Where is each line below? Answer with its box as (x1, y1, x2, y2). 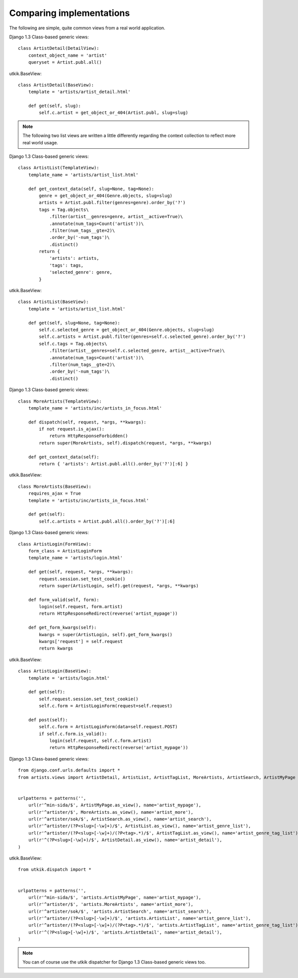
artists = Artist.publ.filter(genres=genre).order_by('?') (39, 200, 186, 206)
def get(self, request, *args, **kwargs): (28, 569, 134, 575)
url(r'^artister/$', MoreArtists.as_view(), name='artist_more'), (28, 809, 194, 815)
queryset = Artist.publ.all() (28, 60, 102, 65)
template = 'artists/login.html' (28, 675, 110, 681)
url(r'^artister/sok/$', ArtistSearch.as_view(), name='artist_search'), (28, 816, 212, 822)
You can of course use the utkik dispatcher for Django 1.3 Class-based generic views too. (22, 959, 206, 965)
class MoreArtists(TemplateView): (18, 398, 102, 404)
